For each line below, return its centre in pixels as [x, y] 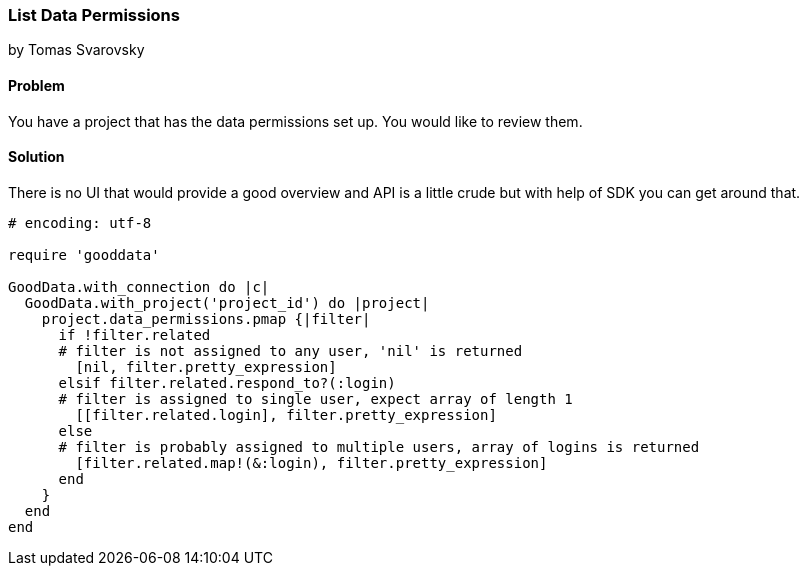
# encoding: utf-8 [80, 222]
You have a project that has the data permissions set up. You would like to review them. [295, 121]
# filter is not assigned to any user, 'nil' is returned [290, 350]
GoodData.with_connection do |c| [139, 286]
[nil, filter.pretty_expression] [206, 366]
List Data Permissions [94, 15]
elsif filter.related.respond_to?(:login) [227, 382]
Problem [36, 85]
